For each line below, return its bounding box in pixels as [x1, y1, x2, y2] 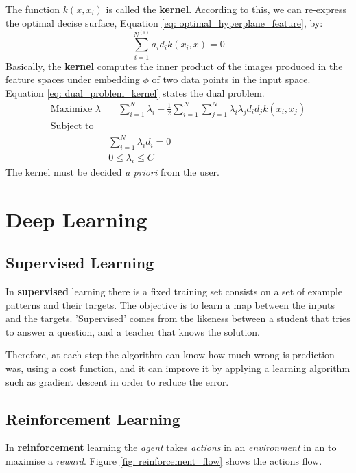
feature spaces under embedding [5, 72, 140, 86]
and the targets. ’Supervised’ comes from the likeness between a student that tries [5, 311, 351, 325]
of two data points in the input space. [152, 72, 311, 86]
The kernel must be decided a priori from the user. [5, 164, 219, 178]
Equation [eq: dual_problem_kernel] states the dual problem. [5, 85, 265, 100]
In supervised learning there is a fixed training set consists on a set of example [5, 284, 343, 299]
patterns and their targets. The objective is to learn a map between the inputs [5, 297, 335, 312]
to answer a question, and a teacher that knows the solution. [5, 324, 260, 338]
